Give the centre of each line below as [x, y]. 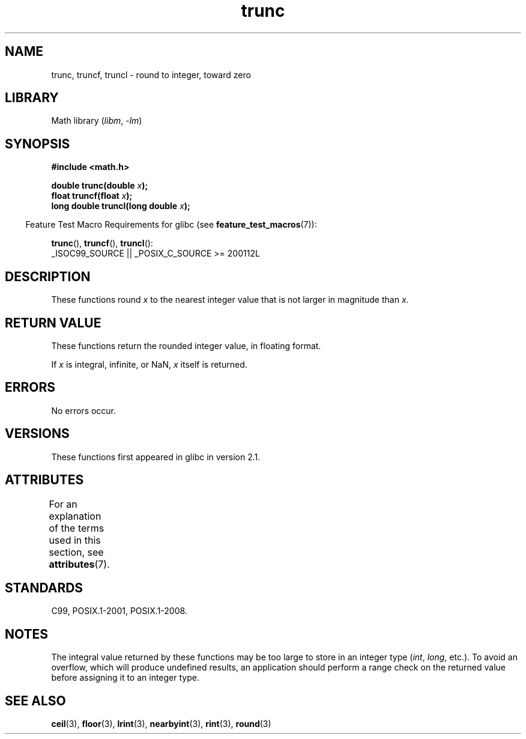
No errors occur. [84, 410]
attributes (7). [79, 564]
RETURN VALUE [53, 323]
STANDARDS [44, 588]
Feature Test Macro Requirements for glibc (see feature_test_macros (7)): [171, 225]
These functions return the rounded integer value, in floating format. [186, 345]
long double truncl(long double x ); [121, 206]
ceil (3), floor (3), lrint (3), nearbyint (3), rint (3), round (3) [161, 724]
